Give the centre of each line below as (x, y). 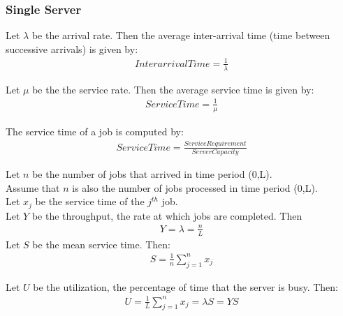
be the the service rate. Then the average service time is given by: (173, 89)
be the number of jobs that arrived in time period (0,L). (152, 174)
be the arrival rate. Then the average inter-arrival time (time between (181, 35)
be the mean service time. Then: (101, 244)
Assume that (33, 187)
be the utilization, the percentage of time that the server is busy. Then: (185, 286)
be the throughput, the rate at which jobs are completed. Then (167, 215)
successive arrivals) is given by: (72, 48)
